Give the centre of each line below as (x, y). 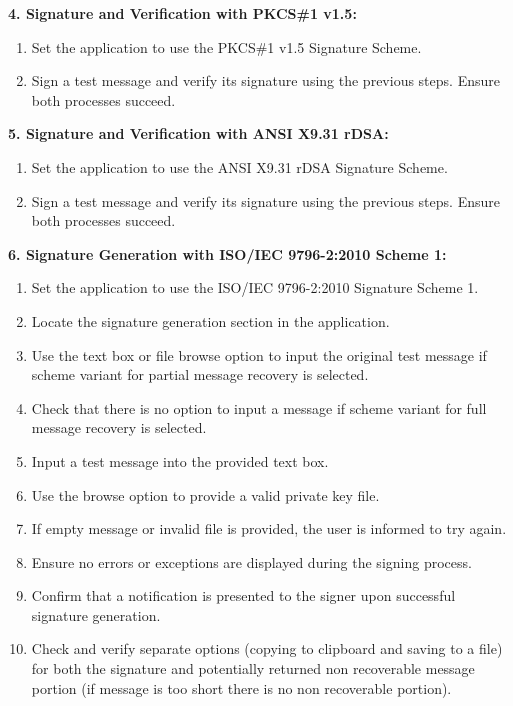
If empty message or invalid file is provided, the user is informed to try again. (269, 528)
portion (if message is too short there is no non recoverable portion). (241, 687)
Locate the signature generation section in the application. (210, 320)
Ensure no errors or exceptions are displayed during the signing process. (251, 561)
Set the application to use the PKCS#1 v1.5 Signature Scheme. (226, 46)
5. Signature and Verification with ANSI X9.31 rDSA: (198, 133)
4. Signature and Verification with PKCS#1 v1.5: (182, 13)
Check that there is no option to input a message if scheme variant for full (259, 407)
